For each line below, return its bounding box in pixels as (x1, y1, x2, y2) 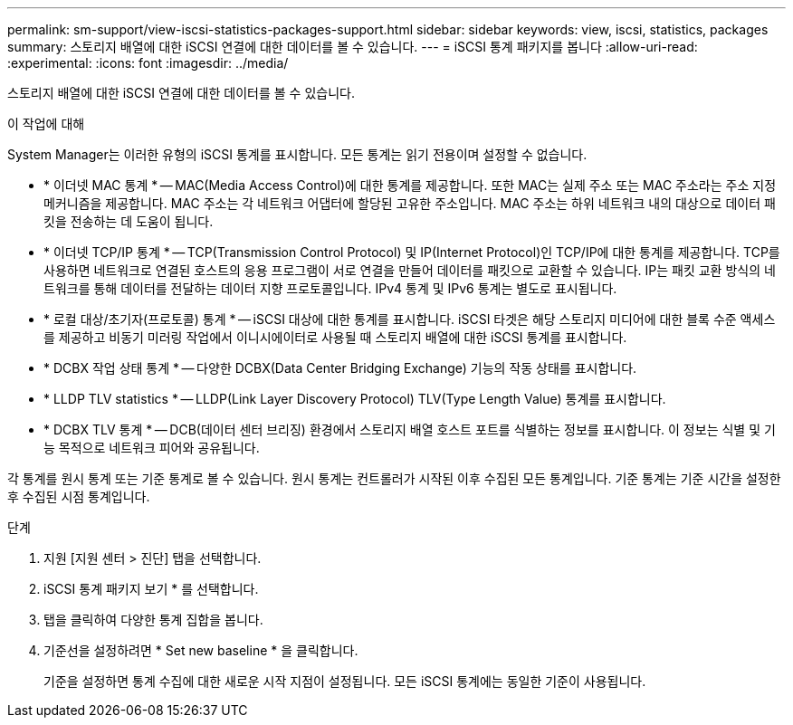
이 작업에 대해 (7, 116, 85, 131)
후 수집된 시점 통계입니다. (7, 489, 150, 504)
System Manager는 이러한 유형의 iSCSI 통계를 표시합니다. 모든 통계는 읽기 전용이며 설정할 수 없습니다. (7, 147, 588, 162)
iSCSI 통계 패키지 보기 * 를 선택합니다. (43, 581, 259, 596)
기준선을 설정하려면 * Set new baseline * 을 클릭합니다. (43, 643, 358, 658)
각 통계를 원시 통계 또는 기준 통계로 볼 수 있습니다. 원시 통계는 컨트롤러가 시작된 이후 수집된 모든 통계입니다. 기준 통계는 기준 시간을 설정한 (7, 471, 781, 486)
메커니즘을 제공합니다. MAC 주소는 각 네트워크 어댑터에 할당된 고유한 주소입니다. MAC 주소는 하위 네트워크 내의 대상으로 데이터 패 (43, 196, 776, 211)
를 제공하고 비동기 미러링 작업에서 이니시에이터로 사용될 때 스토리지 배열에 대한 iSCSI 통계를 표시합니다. (43, 329, 627, 345)
